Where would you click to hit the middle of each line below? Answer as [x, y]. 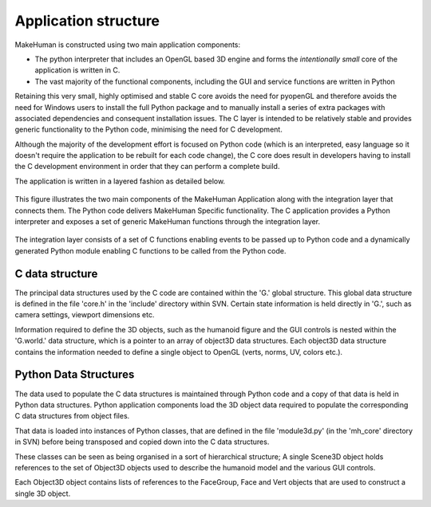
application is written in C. [77, 70]
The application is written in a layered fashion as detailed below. [120, 181]
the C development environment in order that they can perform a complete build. [147, 167]
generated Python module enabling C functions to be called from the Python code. [150, 250]
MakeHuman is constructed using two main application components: [128, 45]
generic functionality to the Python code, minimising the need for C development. [148, 130]
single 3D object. [43, 493]
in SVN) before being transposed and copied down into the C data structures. [142, 442]
